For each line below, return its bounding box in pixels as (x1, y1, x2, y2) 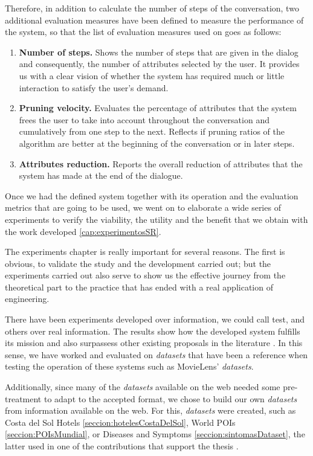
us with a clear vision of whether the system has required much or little (19, 69, 285, 82)
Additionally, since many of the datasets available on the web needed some (5, 381, 280, 393)
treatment (5, 392, 42, 405)
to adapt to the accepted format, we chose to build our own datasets (44, 392, 297, 405)
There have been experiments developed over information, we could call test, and (5, 313, 305, 326)
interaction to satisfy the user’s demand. (19, 81, 169, 94)
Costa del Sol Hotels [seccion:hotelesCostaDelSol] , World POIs (5, 416, 236, 428)
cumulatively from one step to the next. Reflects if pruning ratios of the (19, 125, 285, 138)
